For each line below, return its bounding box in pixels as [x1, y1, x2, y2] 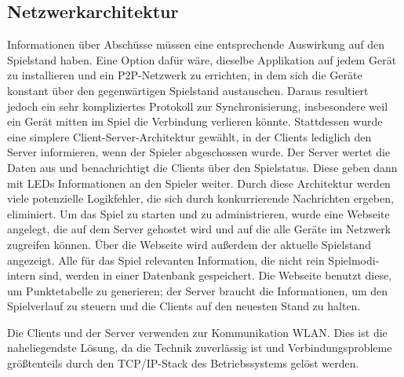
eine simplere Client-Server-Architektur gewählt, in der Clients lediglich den [7, 128, 372, 145]
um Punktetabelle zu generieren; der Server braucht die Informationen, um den [7, 282, 388, 298]
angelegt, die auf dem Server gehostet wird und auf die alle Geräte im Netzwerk [7, 221, 391, 237]
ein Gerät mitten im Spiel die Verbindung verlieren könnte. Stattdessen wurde [7, 113, 383, 130]
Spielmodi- [328, 251, 380, 268]
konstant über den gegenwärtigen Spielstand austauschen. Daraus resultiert [7, 82, 369, 98]
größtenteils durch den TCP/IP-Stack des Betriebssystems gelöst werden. [7, 355, 359, 372]
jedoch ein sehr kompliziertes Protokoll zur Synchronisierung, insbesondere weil [7, 97, 388, 114]
